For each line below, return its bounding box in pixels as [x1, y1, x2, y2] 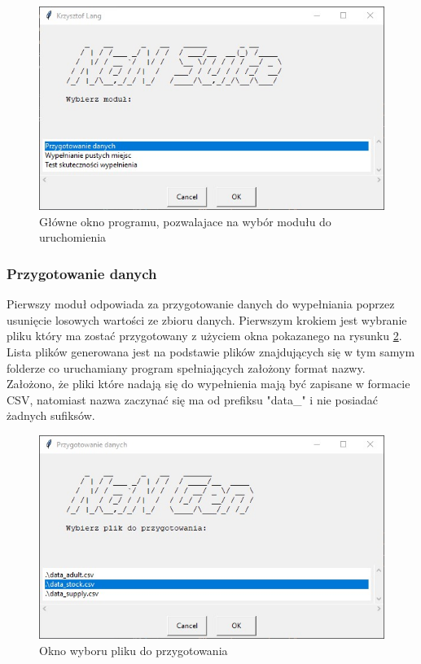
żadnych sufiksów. [7, 407, 95, 424]
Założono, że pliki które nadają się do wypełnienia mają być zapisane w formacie [7, 375, 410, 392]
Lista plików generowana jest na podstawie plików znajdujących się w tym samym [7, 343, 415, 360]
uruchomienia [39, 229, 107, 246]
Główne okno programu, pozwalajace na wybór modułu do [39, 212, 331, 229]
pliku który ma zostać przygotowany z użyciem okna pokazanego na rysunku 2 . [7, 327, 402, 344]
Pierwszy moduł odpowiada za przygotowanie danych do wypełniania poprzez [7, 295, 395, 312]
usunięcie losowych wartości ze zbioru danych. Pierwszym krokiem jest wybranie [7, 311, 407, 328]
